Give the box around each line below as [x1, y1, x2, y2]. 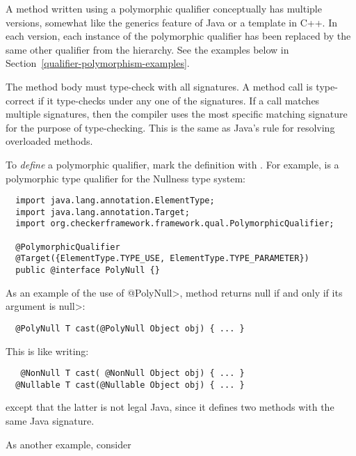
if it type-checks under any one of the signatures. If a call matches [38, 93, 320, 107]
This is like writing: [6, 343, 89, 358]
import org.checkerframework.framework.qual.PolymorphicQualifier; [15, 219, 334, 229]
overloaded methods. [6, 134, 93, 148]
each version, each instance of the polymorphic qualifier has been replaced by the [6, 29, 351, 43]
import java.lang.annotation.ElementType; [15, 196, 215, 206]
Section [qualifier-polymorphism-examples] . [6, 56, 190, 70]
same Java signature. [6, 414, 95, 428]
